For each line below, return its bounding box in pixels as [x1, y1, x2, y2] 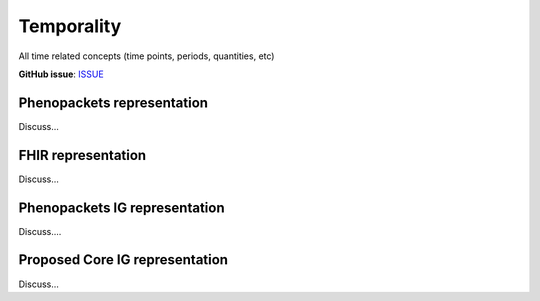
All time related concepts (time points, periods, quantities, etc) [18, 50, 275, 62]
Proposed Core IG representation [18, 251, 229, 269]
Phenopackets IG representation [18, 199, 225, 216]
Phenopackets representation [18, 94, 209, 111]
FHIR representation [18, 146, 147, 164]
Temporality [18, 15, 122, 37]
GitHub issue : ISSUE [18, 68, 104, 80]
